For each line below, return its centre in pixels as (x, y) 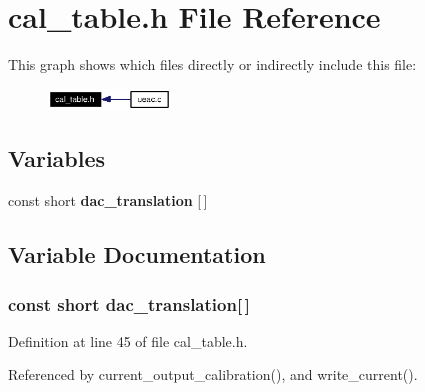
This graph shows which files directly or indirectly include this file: (212, 64)
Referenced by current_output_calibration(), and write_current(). (213, 374)
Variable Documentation (137, 254)
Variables (57, 158)
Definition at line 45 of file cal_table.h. (128, 340)
